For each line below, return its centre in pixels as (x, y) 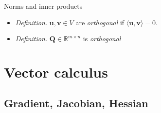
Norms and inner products (43, 6)
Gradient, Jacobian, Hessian (76, 103)
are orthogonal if (100, 22)
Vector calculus (56, 72)
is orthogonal (102, 39)
